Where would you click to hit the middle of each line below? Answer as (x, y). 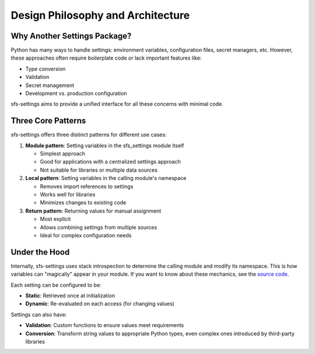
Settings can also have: (39, 314)
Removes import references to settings (87, 186)
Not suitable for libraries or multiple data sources (99, 170)
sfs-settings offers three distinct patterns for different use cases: (89, 135)
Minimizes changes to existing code (83, 203)
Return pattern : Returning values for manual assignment (93, 211)
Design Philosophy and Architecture (100, 15)
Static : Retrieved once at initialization (70, 296)
